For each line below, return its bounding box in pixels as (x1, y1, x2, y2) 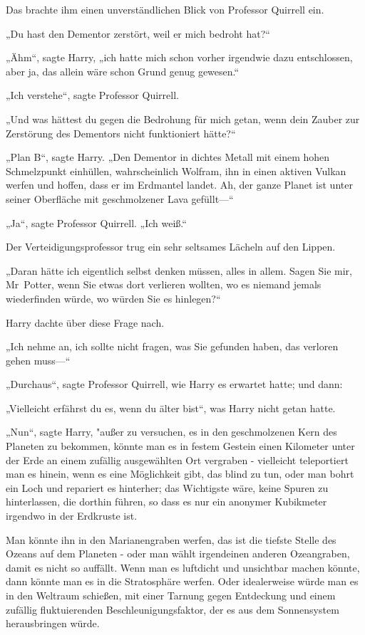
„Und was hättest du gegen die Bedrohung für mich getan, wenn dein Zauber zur (6, 111, 360, 126)
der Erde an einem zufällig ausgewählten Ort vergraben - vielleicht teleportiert (6, 452, 349, 467)
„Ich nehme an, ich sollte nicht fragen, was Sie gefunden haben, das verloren (6, 339, 339, 354)
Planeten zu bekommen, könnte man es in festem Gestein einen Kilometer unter (6, 439, 355, 453)
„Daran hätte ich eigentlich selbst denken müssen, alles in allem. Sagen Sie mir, (6, 263, 352, 278)
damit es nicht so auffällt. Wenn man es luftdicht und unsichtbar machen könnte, (6, 560, 360, 574)
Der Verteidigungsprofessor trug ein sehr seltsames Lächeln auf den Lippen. (6, 239, 336, 254)
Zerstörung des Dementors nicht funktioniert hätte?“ (6, 125, 236, 140)
